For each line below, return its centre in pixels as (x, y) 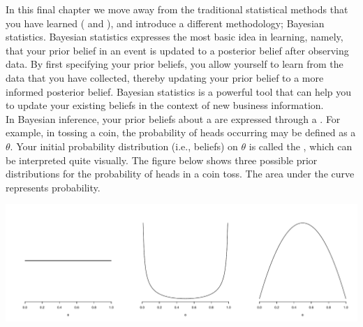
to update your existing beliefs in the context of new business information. (165, 105)
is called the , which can (301, 146)
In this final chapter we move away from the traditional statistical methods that (177, 9)
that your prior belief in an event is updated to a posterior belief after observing (177, 50)
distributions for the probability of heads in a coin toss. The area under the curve (180, 174)
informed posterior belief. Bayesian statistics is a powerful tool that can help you (179, 91)
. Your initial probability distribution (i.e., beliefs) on (124, 146)
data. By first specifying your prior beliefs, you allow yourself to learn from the (175, 64)
